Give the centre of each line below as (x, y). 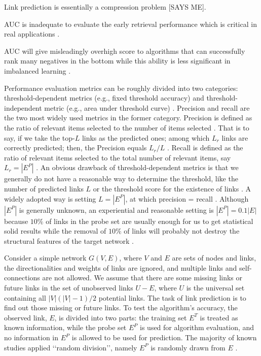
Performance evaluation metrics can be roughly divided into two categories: (121, 88)
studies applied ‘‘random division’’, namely (71, 347)
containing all (25, 297)
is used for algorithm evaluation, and (197, 327)
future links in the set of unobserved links (69, 288)
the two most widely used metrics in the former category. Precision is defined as (128, 118)
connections (22, 278)
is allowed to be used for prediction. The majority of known (164, 337)
